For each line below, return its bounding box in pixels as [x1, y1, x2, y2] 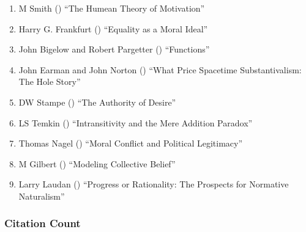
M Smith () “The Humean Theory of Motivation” [18, 2, 205, 14]
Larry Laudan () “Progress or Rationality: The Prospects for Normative [18, 178, 289, 190]
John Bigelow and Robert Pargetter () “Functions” [18, 43, 210, 56]
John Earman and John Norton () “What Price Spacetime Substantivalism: [18, 63, 302, 76]
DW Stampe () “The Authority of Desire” [18, 95, 176, 108]
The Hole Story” [18, 75, 81, 88]
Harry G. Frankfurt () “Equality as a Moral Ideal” [18, 22, 208, 35]
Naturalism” [18, 189, 65, 202]
